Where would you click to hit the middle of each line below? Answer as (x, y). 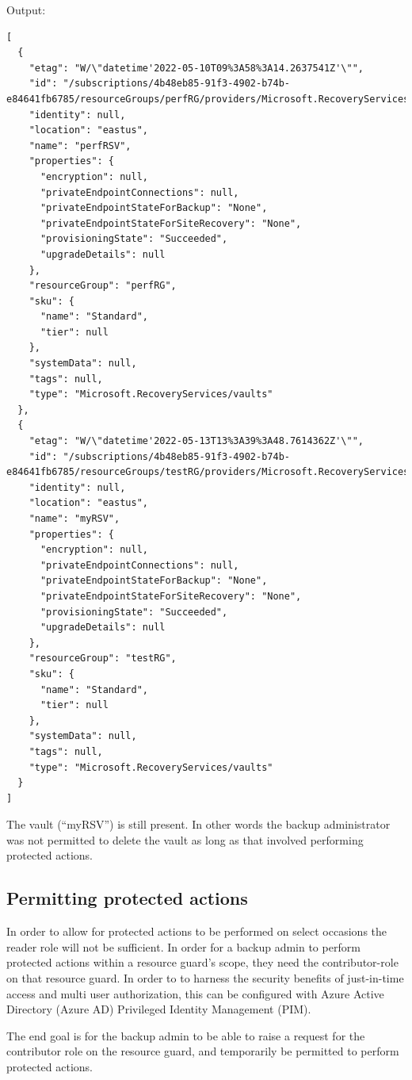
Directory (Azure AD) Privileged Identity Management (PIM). (159, 1009)
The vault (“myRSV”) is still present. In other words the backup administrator (198, 824)
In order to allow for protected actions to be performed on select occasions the (197, 931)
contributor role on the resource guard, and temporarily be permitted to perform (203, 1051)
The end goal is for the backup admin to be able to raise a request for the (186, 1035)
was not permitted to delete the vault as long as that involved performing (185, 839)
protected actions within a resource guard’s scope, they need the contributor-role (202, 962)
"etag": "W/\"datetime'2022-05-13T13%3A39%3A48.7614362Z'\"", (196, 441)
